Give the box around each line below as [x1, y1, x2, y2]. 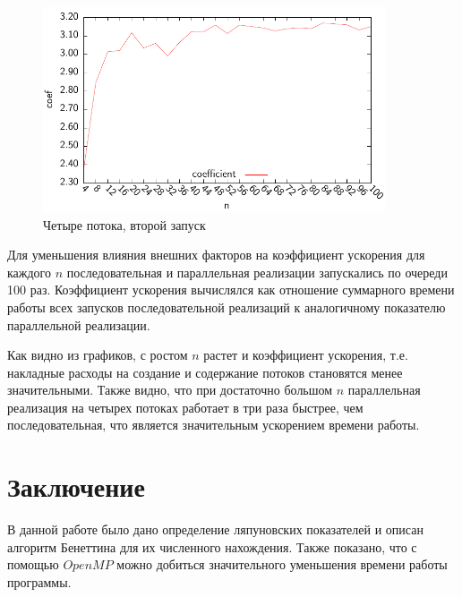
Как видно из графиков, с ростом [7, 345, 188, 364]
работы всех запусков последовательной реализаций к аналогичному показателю [7, 297, 446, 316]
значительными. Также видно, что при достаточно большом [7, 380, 333, 399]
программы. [7, 572, 72, 591]
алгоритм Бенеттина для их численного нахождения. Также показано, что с [7, 537, 417, 556]
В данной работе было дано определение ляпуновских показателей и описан [7, 520, 423, 539]
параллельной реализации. [7, 315, 150, 334]
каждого [7, 262, 51, 281]
